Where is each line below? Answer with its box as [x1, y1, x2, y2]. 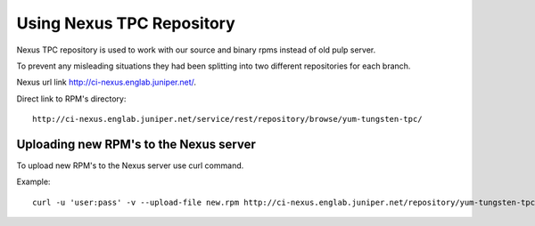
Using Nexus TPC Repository [16, 13, 235, 33]
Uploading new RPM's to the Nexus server [16, 136, 256, 151]
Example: [16, 176, 51, 187]
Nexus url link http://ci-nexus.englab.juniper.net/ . [16, 77, 196, 88]
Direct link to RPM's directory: [16, 93, 127, 104]
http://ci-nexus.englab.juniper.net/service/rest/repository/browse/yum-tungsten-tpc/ [32, 114, 423, 125]
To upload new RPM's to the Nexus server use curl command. [16, 160, 244, 171]
